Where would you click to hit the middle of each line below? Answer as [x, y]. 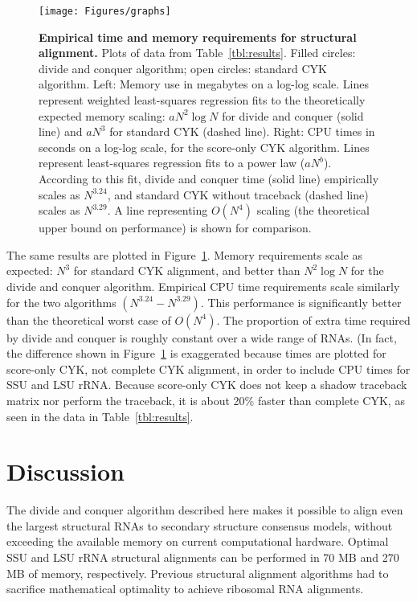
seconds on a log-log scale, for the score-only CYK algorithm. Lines [204, 147]
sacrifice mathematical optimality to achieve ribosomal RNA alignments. [185, 589]
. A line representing [157, 210]
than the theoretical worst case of [89, 319]
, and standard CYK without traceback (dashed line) [238, 194]
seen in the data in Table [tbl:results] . [100, 416]
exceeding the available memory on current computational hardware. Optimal [198, 541]
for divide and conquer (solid [293, 115]
